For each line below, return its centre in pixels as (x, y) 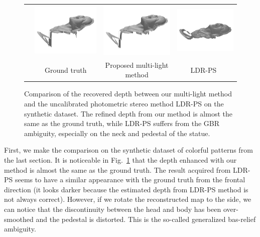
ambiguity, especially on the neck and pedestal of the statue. (117, 133)
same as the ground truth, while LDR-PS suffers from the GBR (122, 123)
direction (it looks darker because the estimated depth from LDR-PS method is (126, 189)
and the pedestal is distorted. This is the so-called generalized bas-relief (146, 219)
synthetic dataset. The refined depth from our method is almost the (128, 113)
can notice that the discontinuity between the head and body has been (113, 209)
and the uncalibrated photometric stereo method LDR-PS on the (124, 104)
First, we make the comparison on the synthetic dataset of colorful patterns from (128, 150)
